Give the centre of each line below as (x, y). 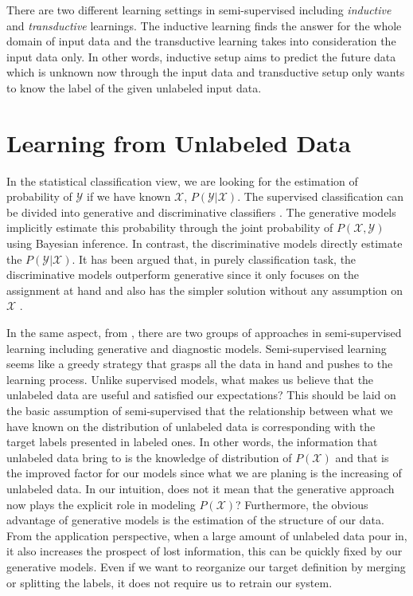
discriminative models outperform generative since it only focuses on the (183, 274)
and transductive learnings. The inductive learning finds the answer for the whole (204, 25)
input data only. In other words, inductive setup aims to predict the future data (201, 56)
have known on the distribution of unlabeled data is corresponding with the (191, 426)
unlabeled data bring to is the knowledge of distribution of (149, 457)
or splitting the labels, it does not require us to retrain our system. (169, 582)
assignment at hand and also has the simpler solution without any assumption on (205, 290)
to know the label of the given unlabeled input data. (134, 87)
